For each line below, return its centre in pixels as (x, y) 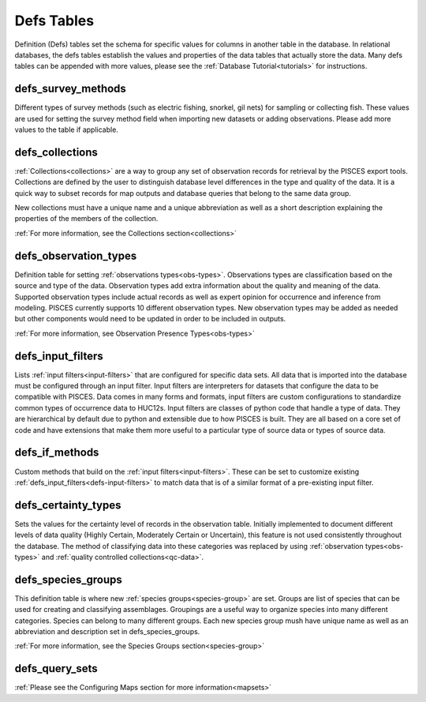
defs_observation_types (76, 255)
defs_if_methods (57, 453)
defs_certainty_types (68, 505)
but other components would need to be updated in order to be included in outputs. (150, 319)
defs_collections (56, 152)
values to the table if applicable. (66, 130)
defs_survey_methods (70, 89)
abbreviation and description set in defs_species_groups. (107, 632)
